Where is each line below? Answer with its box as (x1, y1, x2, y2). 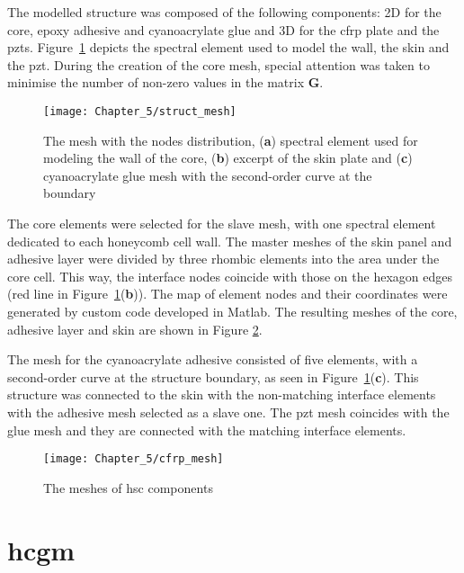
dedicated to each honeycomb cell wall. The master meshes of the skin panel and (7, 231, 452, 250)
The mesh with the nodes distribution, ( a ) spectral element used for (43, 130, 418, 149)
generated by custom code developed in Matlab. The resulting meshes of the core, (7, 301, 458, 320)
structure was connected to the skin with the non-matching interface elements (7, 385, 436, 404)
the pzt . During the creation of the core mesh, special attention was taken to (7, 55, 430, 74)
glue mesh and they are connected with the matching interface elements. (7, 420, 406, 439)
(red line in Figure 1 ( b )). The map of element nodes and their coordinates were (7, 284, 448, 303)
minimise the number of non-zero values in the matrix (7, 73, 305, 92)
